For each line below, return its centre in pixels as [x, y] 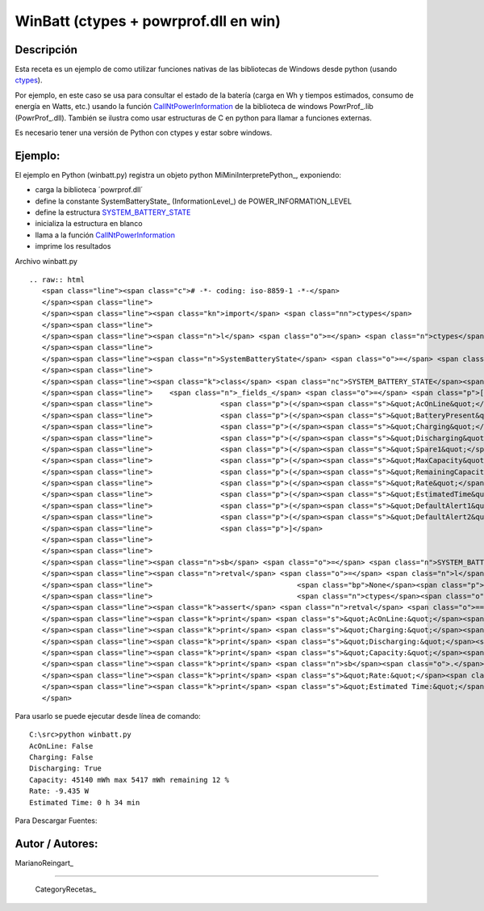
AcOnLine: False [61, 746]
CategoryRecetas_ [66, 889]
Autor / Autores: [56, 844]
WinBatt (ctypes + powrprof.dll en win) [148, 21]
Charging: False [61, 758]
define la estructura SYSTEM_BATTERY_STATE [113, 212]
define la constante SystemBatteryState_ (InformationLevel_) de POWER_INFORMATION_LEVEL [194, 201]
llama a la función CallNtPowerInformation [105, 235]
